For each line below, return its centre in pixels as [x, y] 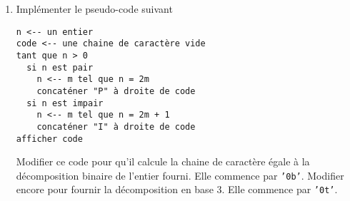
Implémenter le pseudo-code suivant [94, 9]
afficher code [49, 139]
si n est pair [60, 67]
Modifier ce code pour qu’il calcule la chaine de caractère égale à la [163, 161]
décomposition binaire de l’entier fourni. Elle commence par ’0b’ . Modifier [180, 175]
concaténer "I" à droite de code [116, 127]
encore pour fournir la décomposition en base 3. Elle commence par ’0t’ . [177, 189]
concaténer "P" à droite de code [116, 91]
